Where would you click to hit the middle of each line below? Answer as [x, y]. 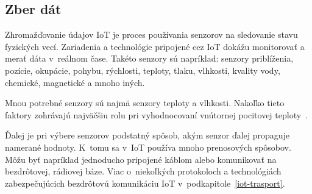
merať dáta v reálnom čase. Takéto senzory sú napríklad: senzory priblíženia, [149, 58]
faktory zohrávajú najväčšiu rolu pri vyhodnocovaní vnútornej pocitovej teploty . [156, 114]
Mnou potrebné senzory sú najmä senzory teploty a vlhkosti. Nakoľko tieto [145, 103]
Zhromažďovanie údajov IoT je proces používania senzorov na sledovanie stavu [151, 34]
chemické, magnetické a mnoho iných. [75, 82]
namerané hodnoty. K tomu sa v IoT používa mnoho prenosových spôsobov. [148, 147]
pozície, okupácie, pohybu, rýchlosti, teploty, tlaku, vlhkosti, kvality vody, [143, 70]
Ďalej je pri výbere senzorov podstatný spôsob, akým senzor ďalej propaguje [147, 135]
